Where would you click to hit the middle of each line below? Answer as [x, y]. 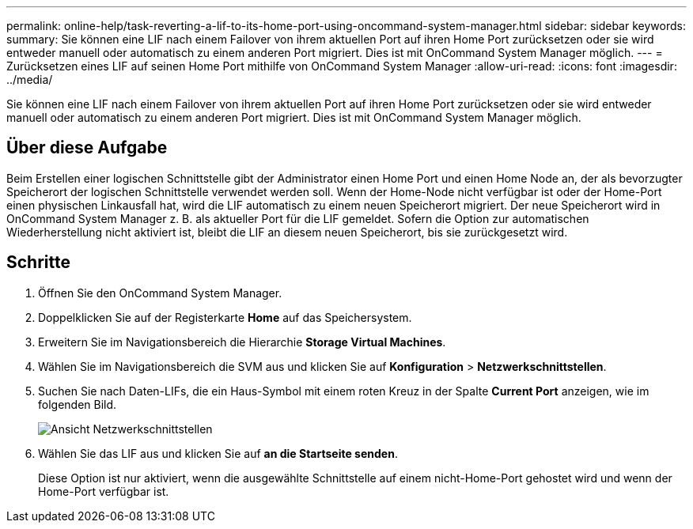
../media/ [30, 79]
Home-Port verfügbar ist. [104, 491]
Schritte [38, 263]
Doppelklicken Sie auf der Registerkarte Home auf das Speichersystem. [225, 317]
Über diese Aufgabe [87, 148]
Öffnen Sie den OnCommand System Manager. [160, 293]
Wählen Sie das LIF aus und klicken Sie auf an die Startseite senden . [218, 453]
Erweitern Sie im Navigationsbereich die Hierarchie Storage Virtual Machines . [242, 342]
